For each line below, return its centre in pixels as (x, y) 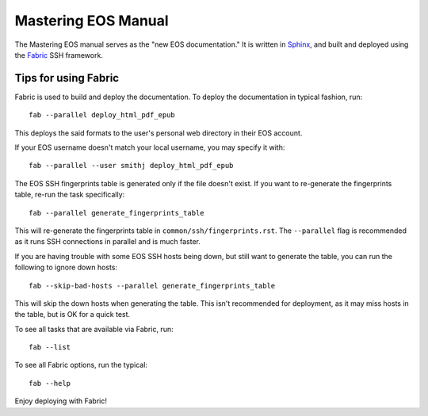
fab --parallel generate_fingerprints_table (117, 213)
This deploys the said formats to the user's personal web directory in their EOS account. (159, 133)
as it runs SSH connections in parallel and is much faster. (108, 242)
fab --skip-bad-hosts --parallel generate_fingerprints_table (152, 286)
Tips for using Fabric (67, 78)
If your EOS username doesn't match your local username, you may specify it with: (150, 147)
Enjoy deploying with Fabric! (61, 401)
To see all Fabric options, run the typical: (81, 365)
